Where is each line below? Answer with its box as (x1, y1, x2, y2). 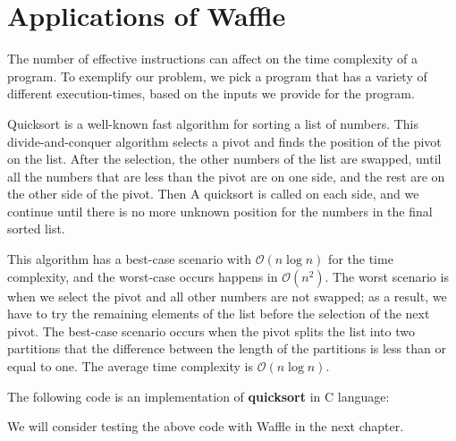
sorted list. (7, 219, 65, 238)
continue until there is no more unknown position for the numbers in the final (7, 201, 433, 220)
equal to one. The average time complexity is (7, 357, 254, 376)
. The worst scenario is (325, 267, 449, 285)
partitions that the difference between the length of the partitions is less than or (7, 339, 446, 358)
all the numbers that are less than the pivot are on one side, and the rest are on (7, 166, 445, 185)
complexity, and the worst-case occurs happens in (7, 267, 278, 285)
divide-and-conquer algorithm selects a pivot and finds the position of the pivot (7, 131, 442, 150)
